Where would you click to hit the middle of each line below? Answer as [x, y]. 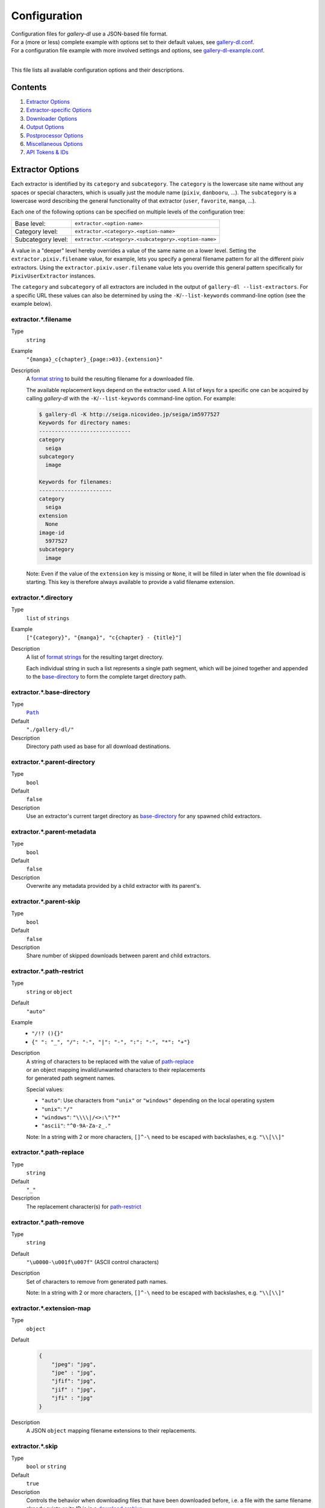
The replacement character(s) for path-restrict [84, 1206]
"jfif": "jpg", [74, 1381]
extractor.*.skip [35, 1446]
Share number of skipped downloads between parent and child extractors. [118, 955]
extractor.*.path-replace [48, 1152]
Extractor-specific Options [59, 110]
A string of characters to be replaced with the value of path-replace [110, 1061]
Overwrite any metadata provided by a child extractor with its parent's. [114, 886]
